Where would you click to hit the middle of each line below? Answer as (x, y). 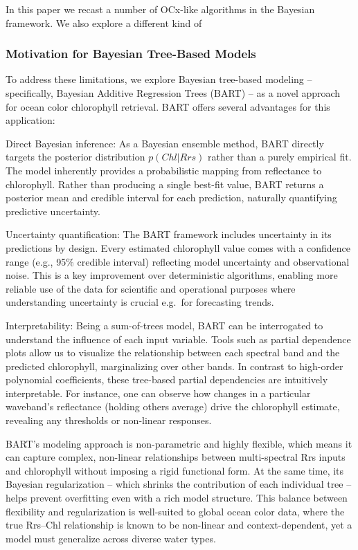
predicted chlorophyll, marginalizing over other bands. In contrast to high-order (174, 366)
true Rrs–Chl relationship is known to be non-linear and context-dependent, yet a (179, 525)
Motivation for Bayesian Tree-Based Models (131, 54)
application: (30, 120)
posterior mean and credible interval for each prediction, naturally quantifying (171, 198)
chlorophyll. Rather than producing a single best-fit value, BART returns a (165, 184)
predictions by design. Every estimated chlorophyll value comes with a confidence (178, 247)
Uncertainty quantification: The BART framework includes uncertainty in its (169, 234)
